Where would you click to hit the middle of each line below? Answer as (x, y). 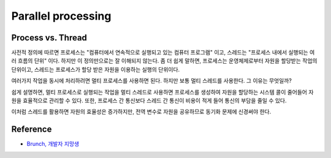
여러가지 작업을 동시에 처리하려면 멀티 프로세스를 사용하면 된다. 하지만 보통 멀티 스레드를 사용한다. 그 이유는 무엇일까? (152, 81)
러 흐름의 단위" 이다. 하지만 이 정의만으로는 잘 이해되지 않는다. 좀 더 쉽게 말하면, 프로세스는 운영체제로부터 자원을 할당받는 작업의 (164, 61)
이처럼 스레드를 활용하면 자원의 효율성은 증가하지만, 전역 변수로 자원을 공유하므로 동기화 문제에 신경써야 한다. (141, 112)
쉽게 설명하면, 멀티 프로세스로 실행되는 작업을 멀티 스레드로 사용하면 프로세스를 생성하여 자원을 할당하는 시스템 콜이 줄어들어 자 (162, 92)
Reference (32, 130)
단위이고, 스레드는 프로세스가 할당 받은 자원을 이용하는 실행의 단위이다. (96, 69)
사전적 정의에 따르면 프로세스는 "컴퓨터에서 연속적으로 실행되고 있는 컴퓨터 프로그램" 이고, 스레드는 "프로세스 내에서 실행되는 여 (163, 53)
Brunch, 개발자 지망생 (53, 144)
